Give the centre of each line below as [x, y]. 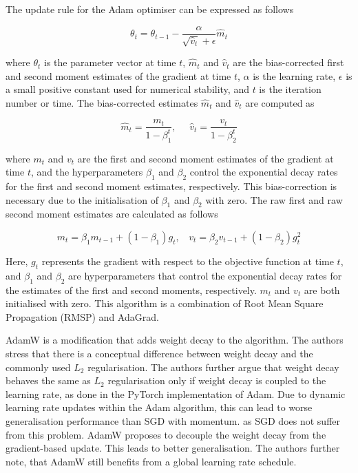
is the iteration [290, 89]
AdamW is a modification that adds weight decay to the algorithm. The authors [175, 340]
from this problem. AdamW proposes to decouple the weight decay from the [166, 434]
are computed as [280, 102]
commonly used [38, 367]
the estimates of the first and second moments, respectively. [131, 290]
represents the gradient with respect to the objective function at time [188, 261]
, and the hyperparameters [87, 172]
